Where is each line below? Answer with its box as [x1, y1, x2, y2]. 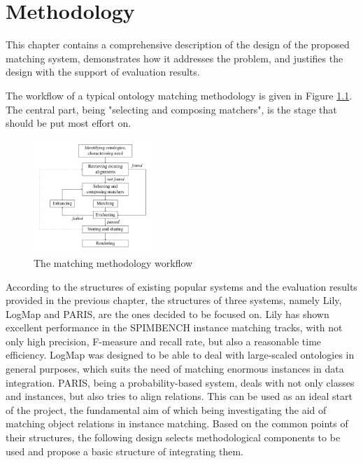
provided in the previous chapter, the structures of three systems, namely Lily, [6, 293, 342, 307]
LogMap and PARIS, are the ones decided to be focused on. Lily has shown [6, 306, 329, 321]
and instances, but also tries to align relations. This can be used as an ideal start [6, 389, 353, 403]
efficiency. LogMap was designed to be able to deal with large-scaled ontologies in [6, 347, 355, 362]
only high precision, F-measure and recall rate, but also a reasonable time [6, 333, 322, 348]
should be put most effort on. [6, 116, 131, 130]
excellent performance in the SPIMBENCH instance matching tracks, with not [6, 320, 343, 335]
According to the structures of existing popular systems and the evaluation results [6, 279, 357, 293]
